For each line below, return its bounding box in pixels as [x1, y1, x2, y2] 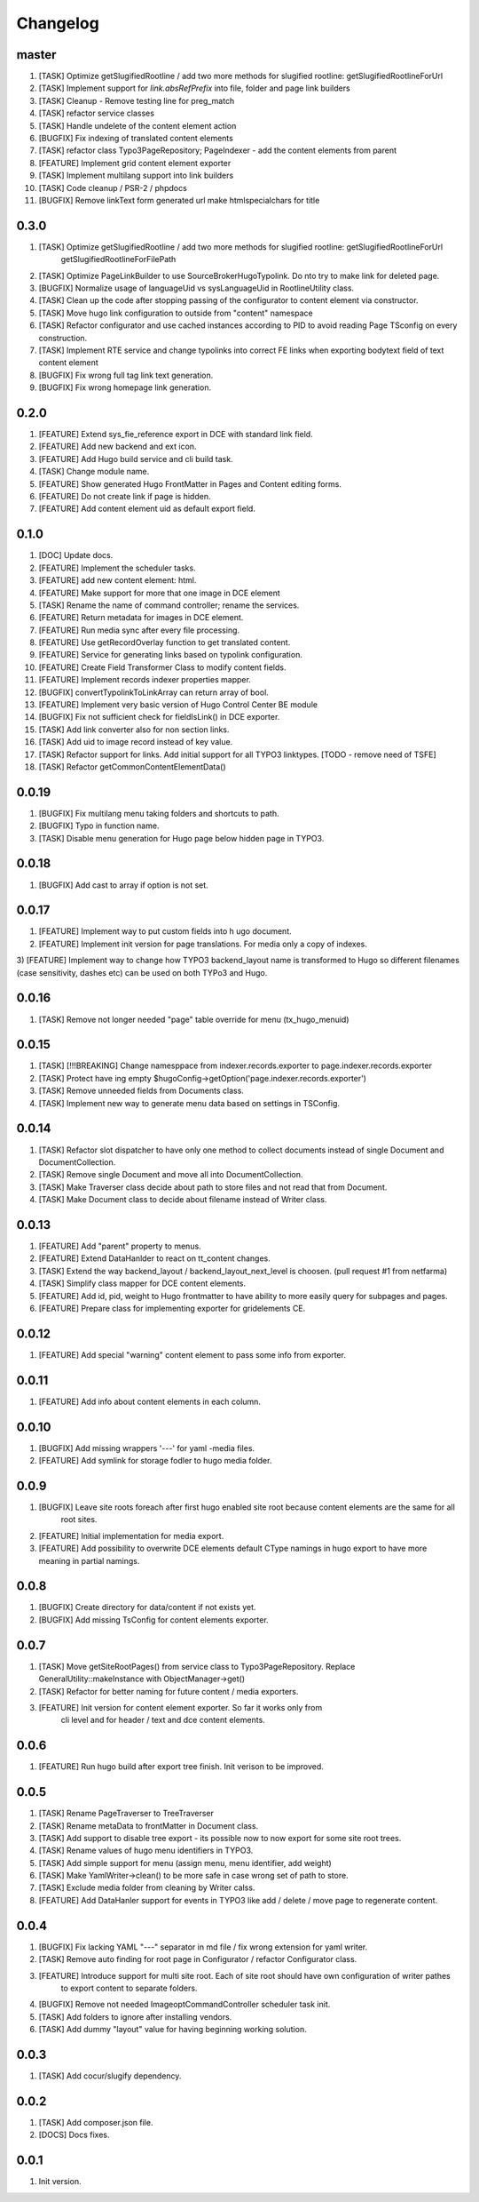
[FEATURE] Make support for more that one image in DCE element [38, 587, 281, 598]
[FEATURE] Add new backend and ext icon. [38, 441, 197, 452]
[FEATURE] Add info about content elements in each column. [38, 1396, 262, 1407]
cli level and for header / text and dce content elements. [60, 1715, 265, 1726]
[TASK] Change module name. [38, 467, 150, 477]
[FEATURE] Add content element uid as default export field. [38, 503, 256, 515]
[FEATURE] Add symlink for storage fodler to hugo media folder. [38, 1456, 272, 1466]
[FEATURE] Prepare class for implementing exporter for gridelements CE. [38, 1303, 306, 1313]
